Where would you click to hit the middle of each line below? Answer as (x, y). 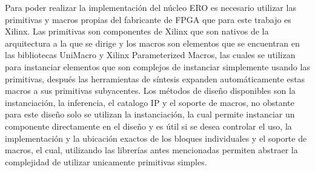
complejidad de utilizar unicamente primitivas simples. (106, 161)
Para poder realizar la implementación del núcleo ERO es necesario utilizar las (151, 7)
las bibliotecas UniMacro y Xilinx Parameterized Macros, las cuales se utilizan (150, 55)
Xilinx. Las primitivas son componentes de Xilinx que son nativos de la (137, 31)
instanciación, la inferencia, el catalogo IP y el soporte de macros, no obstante (150, 102)
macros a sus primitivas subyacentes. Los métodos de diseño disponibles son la (150, 91)
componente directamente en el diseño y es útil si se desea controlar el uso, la (148, 126)
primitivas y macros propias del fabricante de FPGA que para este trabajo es (148, 19)
